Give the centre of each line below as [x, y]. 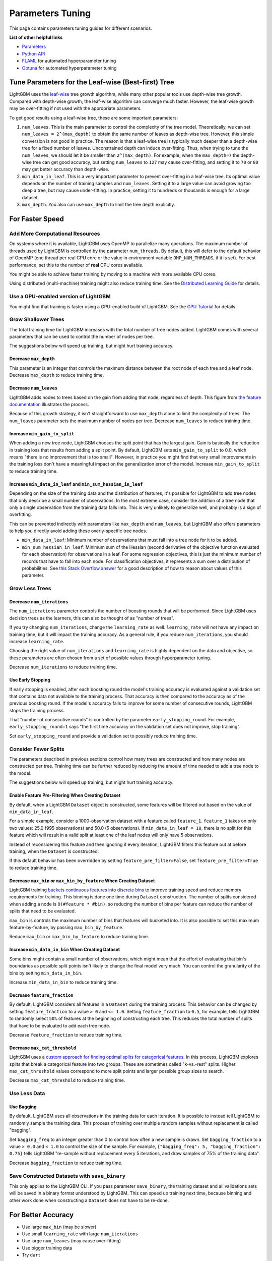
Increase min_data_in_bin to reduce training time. [64, 982]
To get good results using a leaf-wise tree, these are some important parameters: [94, 118]
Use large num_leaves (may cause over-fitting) [71, 1241]
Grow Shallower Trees [37, 319]
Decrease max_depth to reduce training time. [57, 375]
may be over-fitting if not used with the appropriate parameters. [76, 108]
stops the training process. [37, 710]
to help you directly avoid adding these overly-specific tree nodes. [78, 531]
